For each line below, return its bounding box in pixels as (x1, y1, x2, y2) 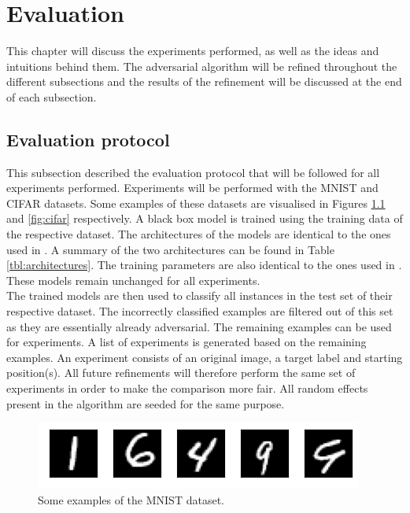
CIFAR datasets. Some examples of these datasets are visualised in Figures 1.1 (6, 194, 386, 211)
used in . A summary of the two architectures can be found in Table (6, 241, 334, 257)
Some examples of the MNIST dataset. (38, 491, 224, 507)
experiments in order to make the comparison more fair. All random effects (6, 380, 368, 397)
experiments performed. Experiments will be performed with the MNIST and (6, 179, 379, 196)
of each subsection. (6, 88, 97, 105)
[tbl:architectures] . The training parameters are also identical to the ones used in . (6, 256, 402, 273)
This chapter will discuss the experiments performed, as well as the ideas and (6, 42, 379, 59)
